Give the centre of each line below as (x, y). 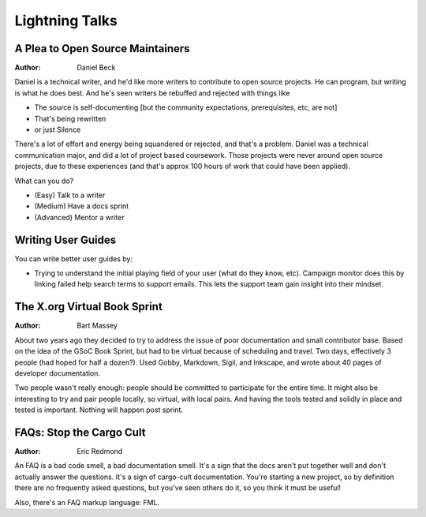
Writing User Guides (65, 240)
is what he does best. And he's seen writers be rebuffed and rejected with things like (152, 93)
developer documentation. (58, 373)
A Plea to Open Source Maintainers (102, 49)
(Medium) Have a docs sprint (82, 206)
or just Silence (58, 129)
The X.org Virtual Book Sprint (89, 307)
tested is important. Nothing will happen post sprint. (99, 410)
